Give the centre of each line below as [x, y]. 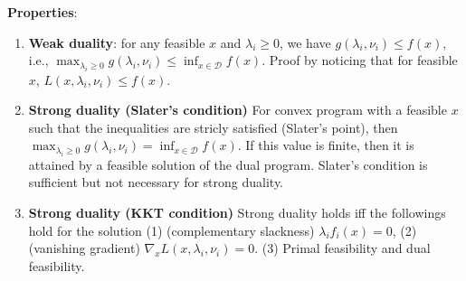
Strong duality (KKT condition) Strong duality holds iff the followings [237, 212]
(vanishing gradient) [84, 248]
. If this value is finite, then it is [326, 145]
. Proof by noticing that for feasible [360, 60]
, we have [305, 42]
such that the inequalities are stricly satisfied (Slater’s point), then [213, 127]
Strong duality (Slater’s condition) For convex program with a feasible [238, 110]
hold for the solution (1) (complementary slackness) [171, 230]
